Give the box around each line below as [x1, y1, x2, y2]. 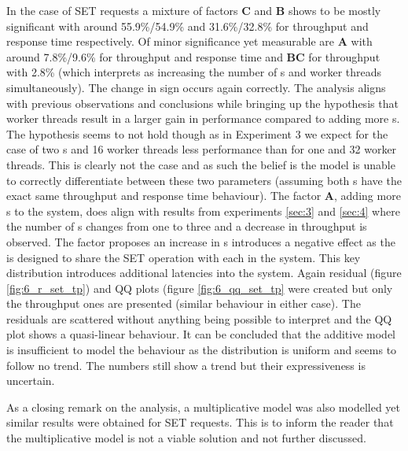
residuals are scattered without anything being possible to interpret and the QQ [6, 310, 392, 327]
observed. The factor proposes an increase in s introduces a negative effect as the [6, 233, 395, 250]
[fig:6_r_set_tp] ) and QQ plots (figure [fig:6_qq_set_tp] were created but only [6, 279, 393, 296]
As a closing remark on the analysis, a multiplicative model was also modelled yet [6, 398, 400, 415]
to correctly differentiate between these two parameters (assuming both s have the [6, 172, 402, 188]
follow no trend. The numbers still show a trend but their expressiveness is [6, 357, 366, 373]
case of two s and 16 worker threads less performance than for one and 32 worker [6, 141, 397, 157]
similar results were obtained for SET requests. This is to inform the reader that [6, 414, 394, 431]
